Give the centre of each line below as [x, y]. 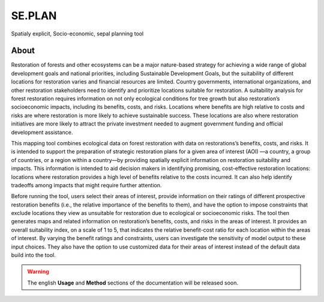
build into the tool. [34, 255]
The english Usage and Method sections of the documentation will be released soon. [133, 283]
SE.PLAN [34, 16]
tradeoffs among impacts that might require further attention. [86, 185]
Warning [38, 272]
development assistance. [42, 132]
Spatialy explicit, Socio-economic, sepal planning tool [77, 34]
